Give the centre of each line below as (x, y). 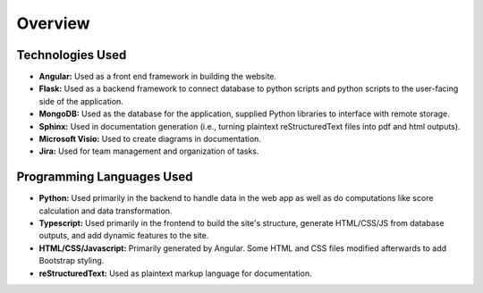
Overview (53, 23)
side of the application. (81, 101)
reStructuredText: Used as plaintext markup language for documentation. (175, 273)
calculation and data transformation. (106, 211)
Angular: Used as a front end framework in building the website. (158, 77)
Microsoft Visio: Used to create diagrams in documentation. (150, 139)
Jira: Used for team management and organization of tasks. (149, 151)
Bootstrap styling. (72, 261)
